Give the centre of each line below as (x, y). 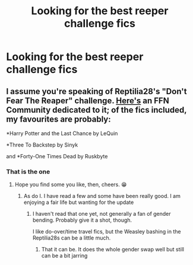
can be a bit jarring (64, 256)
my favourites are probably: (58, 119)
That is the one (28, 171)
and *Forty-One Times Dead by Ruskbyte (57, 156)
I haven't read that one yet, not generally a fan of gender (102, 214)
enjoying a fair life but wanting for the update (79, 202)
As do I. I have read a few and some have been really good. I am (102, 196)
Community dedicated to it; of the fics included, (96, 110)
